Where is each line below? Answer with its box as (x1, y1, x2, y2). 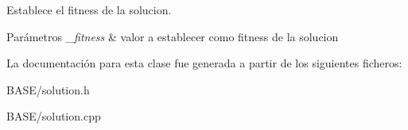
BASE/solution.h (6, 81, 90, 97)
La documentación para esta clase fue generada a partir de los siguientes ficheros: (6, 55, 402, 71)
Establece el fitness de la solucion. (6, 2, 172, 17)
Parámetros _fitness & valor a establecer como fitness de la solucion (6, 28, 339, 44)
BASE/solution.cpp (6, 108, 101, 124)
